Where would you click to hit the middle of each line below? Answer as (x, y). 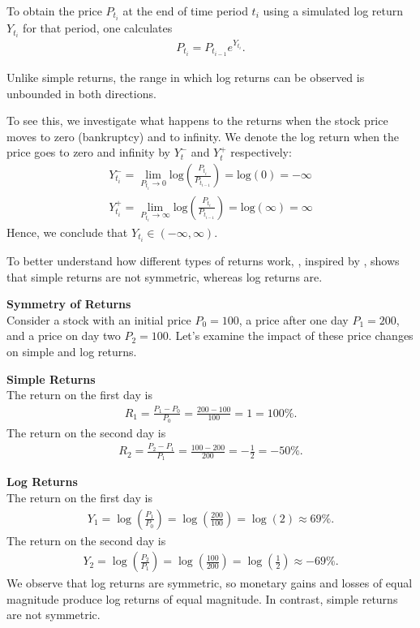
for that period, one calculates (98, 28)
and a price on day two (64, 336)
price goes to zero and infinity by (88, 152)
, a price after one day (294, 319)
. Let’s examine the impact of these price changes (291, 336)
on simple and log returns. (72, 352)
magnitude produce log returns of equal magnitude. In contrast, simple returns (202, 598)
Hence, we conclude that (67, 232)
